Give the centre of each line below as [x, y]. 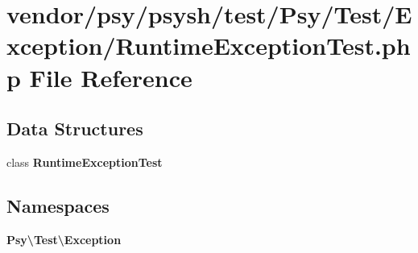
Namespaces [58, 205]
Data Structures [75, 129]
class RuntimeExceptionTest [85, 162]
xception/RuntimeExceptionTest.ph [209, 46]
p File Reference [99, 77]
